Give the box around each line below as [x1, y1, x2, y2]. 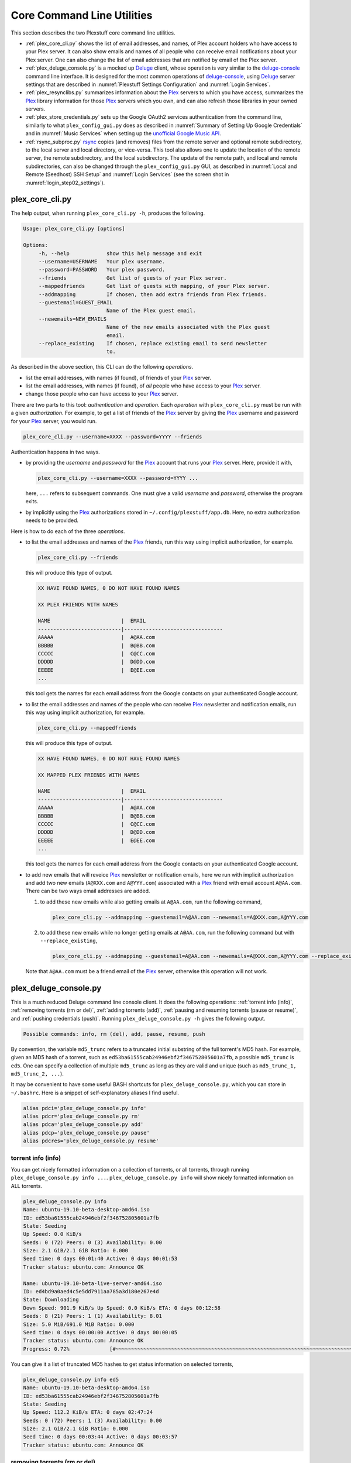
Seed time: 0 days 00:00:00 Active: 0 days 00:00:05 [23, 1329, 178, 1335]
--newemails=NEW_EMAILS [38, 315, 107, 322]
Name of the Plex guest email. [106, 307, 196, 314]
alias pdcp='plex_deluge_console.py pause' [23, 1129, 150, 1136]
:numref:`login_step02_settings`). [25, 179, 105, 186]
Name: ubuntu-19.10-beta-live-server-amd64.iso [23, 1280, 162, 1287]
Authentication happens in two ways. [11, 448, 101, 455]
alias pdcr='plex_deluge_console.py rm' [23, 1113, 140, 1120]
